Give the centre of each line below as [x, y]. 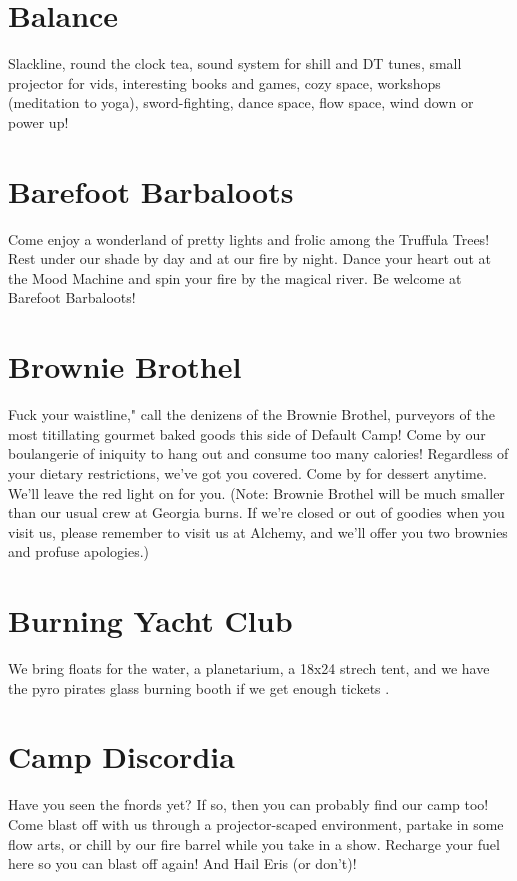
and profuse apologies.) [78, 551]
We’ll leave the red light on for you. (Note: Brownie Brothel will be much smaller [256, 492]
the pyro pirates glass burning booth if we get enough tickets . [199, 687]
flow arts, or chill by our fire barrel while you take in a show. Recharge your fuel [254, 843]
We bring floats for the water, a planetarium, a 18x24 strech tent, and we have [249, 668]
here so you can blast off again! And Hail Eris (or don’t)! [182, 863]
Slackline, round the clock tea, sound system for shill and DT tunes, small [235, 63]
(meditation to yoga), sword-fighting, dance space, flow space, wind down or [241, 102]
